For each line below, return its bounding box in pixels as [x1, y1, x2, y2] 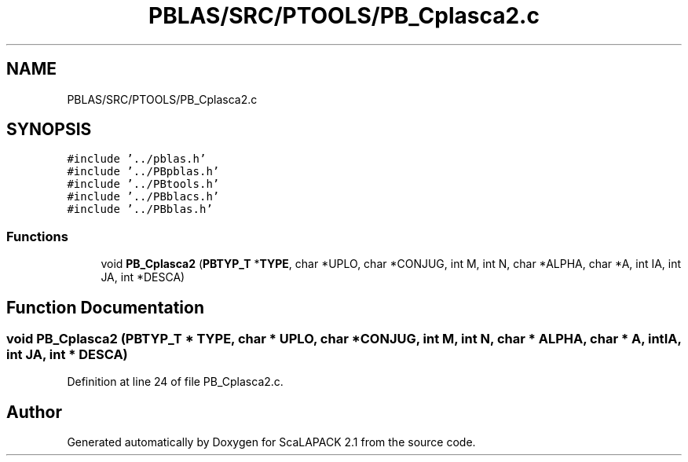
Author [6, 401, 62, 422]
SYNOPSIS [6, 119, 92, 140]
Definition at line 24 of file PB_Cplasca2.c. [67, 375, 284, 389]
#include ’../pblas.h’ [67, 152, 207, 166]
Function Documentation [6, 297, 204, 317]
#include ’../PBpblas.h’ [67, 165, 220, 178]
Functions [6, 228, 68, 244]
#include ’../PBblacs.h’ [67, 190, 220, 203]
